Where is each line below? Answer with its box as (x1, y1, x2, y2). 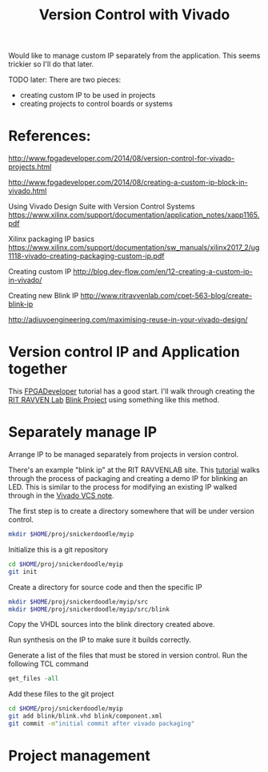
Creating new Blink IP (8, 291, 79, 301)
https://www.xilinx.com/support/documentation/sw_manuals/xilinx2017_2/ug (8, 243, 260, 253)
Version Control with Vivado (38, 6, 230, 24)
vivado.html (8, 186, 47, 196)
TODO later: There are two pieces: (8, 75, 122, 85)
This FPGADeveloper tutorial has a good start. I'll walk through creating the (8, 386, 255, 396)
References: (8, 127, 91, 145)
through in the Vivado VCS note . (8, 491, 114, 500)
